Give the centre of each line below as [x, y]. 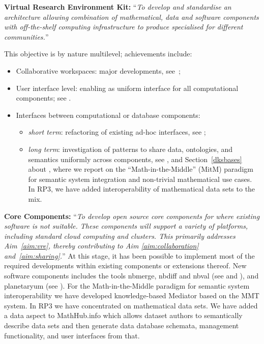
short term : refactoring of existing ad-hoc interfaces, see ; [117, 132]
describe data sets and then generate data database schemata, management [122, 325]
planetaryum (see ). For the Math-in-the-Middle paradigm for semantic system [127, 285]
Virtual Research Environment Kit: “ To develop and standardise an [118, 7]
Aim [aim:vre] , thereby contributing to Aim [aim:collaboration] [101, 246]
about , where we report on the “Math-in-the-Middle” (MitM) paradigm [141, 169]
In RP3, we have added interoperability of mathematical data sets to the [142, 189]
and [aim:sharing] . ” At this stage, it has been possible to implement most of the [129, 255]
